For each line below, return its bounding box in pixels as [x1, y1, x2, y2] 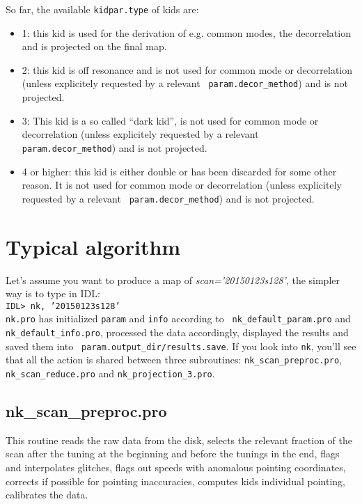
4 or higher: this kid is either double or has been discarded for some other [22, 164, 337, 178]
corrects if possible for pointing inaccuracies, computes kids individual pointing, [6, 473, 345, 488]
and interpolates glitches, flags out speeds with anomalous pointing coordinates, [6, 460, 346, 475]
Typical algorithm [6, 232, 181, 260]
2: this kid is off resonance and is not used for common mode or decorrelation [22, 62, 353, 77]
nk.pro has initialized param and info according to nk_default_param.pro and [6, 311, 351, 326]
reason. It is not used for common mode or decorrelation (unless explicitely [22, 178, 342, 192]
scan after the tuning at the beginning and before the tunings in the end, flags [6, 446, 340, 461]
